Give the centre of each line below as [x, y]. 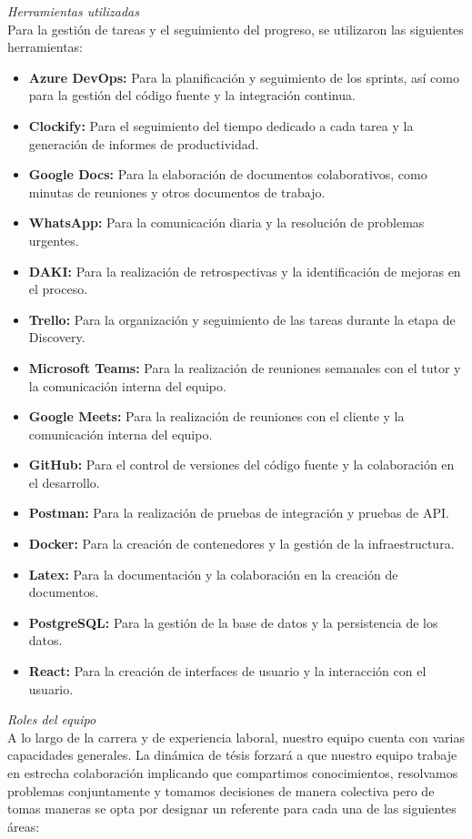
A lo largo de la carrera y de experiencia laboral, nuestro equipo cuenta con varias [236, 737]
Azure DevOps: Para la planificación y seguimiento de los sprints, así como [244, 77]
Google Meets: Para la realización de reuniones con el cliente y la [216, 416]
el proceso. [58, 289]
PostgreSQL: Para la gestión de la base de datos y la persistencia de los [233, 622]
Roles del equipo [52, 719]
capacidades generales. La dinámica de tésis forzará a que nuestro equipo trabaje [232, 755]
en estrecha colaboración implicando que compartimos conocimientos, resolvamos [233, 773]
